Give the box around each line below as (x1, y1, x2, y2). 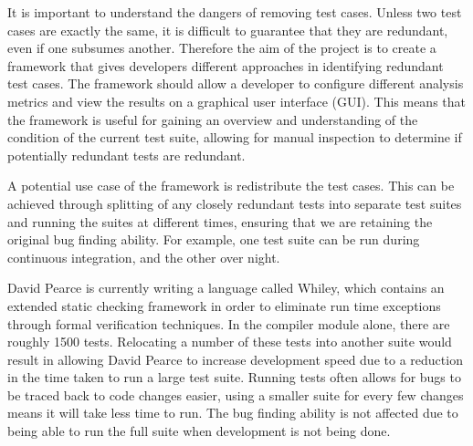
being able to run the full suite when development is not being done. (7, 421, 391, 441)
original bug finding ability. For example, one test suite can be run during (7, 230, 420, 249)
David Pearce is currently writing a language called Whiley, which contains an (7, 278, 445, 297)
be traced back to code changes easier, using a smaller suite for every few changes (7, 385, 464, 404)
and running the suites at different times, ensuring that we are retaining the (7, 212, 433, 231)
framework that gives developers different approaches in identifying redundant (7, 56, 444, 75)
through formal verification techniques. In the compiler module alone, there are (7, 314, 450, 333)
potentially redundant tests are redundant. (7, 145, 246, 164)
